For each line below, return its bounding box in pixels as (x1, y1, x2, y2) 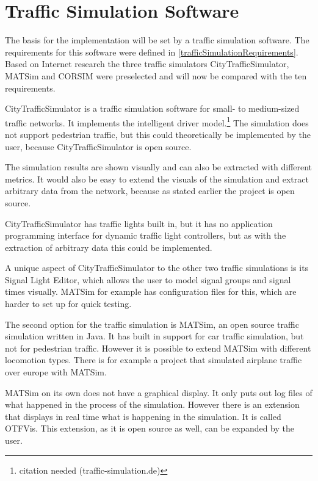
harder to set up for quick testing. (5, 297, 132, 310)
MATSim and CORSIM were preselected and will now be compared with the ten (5, 69, 307, 82)
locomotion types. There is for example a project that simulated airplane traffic (5, 353, 302, 366)
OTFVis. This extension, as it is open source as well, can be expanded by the (5, 422, 295, 435)
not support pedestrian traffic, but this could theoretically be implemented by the (5, 128, 311, 140)
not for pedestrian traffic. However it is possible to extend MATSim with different (5, 341, 311, 354)
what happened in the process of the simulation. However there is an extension (5, 398, 300, 411)
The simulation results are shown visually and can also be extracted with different (5, 161, 313, 173)
